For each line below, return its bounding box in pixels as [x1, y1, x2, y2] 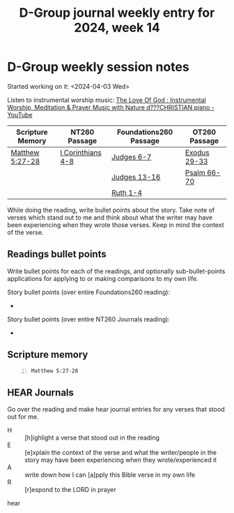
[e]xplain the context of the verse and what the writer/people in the [24, 449, 217, 457]
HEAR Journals [7, 386, 75, 398]
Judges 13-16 [111, 172, 161, 182]
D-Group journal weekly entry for [19, 5, 215, 21]
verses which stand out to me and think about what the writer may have [7, 213, 213, 222]
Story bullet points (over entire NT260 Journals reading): [7, 315, 171, 323]
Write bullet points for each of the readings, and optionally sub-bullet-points [7, 267, 226, 275]
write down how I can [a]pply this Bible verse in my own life [24, 470, 196, 479]
